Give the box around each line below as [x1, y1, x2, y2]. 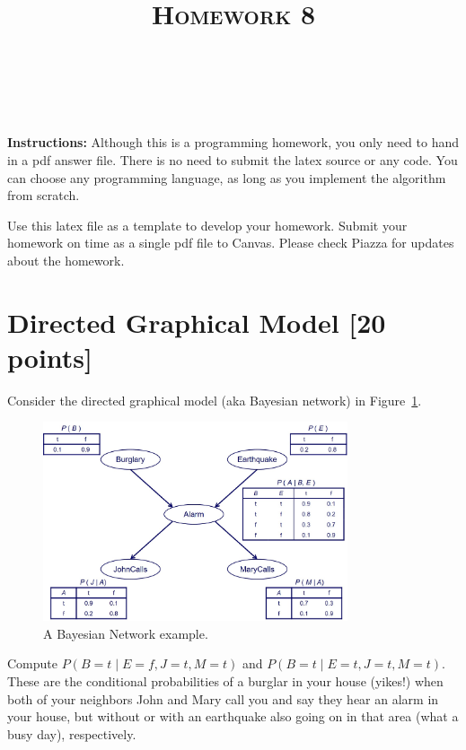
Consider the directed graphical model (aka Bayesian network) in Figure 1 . [7, 390, 422, 409]
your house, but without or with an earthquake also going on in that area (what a [7, 707, 459, 726]
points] [7, 338, 92, 375]
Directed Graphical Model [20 [7, 303, 386, 340]
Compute [7, 654, 57, 673]
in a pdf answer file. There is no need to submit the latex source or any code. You [7, 150, 458, 169]
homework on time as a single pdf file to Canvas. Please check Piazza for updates [7, 233, 454, 252]
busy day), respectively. [7, 724, 136, 743]
